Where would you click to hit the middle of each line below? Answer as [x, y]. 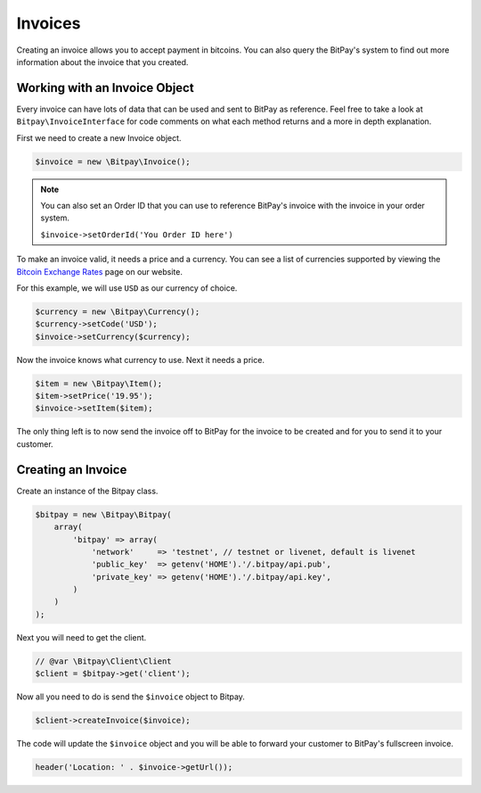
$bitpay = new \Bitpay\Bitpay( [104, 514]
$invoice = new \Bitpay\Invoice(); [113, 161]
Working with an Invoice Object [106, 88]
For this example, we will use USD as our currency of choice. [127, 288]
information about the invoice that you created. [102, 62]
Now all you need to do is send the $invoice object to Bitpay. [130, 697]
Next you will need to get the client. [82, 637]
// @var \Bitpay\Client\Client [104, 661]
